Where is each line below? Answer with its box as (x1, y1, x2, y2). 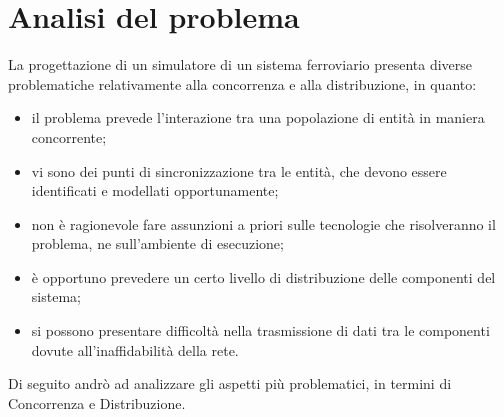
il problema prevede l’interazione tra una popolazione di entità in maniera (31, 107, 485, 128)
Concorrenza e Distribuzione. (8, 392, 186, 413)
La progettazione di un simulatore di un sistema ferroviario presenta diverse (8, 54, 473, 75)
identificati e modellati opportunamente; (31, 180, 279, 201)
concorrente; (31, 126, 107, 147)
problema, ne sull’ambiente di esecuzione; (31, 233, 284, 254)
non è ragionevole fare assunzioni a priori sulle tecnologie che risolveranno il (31, 213, 496, 234)
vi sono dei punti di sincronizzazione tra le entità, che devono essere (31, 160, 447, 181)
